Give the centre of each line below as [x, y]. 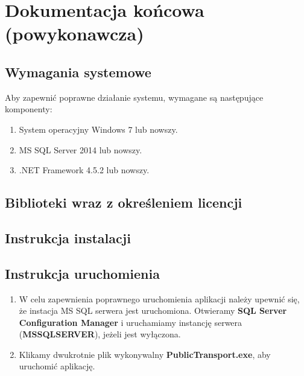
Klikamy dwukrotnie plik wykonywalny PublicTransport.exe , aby [145, 354]
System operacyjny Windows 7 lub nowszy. [98, 129]
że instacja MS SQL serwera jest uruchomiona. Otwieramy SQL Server [153, 311]
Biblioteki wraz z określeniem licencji [124, 202]
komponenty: [29, 109]
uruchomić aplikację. [57, 366]
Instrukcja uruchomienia [82, 273]
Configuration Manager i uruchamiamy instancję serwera [131, 322]
